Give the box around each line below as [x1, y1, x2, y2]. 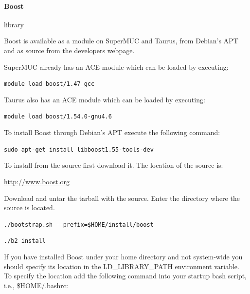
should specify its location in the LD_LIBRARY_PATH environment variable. [4, 261, 239, 271]
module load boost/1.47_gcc [4, 80, 95, 88]
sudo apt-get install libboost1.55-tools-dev [4, 146, 154, 153]
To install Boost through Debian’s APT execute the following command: [4, 127, 220, 137]
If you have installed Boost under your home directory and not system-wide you [4, 252, 243, 262]
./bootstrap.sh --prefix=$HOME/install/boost [4, 221, 154, 228]
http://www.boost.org [4, 176, 70, 186]
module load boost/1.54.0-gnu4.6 [4, 113, 112, 120]
